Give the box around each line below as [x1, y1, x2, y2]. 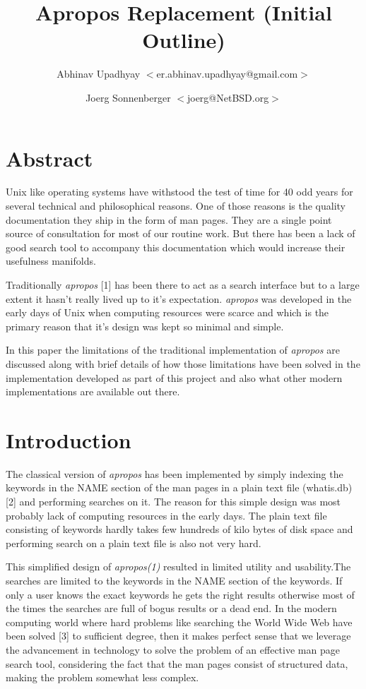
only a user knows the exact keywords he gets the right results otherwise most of [6, 587, 355, 601]
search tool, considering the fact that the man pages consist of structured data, [6, 656, 348, 671]
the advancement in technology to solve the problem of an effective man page [6, 642, 340, 657]
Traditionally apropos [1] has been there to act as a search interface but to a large [6, 277, 360, 292]
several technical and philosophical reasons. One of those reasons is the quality [6, 198, 346, 213]
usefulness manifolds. [6, 253, 96, 268]
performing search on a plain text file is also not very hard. [6, 535, 261, 550]
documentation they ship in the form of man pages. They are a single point [6, 212, 332, 227]
